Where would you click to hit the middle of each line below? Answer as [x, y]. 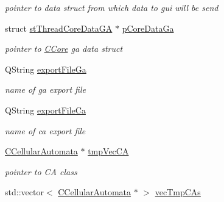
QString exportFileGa [46, 69]
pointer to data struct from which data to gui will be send [112, 7]
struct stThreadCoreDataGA [59, 28]
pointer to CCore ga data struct [64, 49]
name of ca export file [45, 130]
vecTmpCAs [178, 192]
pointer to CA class [41, 171]
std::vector [24, 192]
